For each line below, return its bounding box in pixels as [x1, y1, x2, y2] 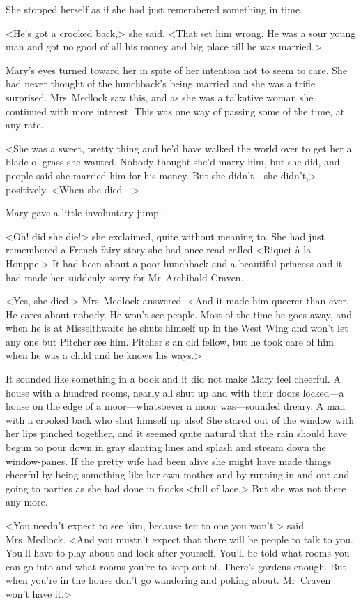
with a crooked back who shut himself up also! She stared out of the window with [6, 412, 355, 427]
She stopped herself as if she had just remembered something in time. [6, 2, 303, 16]
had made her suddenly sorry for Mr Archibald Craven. [6, 270, 244, 284]
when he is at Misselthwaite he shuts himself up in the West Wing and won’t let [6, 321, 348, 335]
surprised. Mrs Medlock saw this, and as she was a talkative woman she [6, 89, 314, 104]
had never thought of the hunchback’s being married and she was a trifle [6, 76, 316, 91]
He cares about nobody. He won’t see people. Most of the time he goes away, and [6, 307, 352, 321]
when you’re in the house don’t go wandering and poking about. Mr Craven [6, 573, 331, 587]
